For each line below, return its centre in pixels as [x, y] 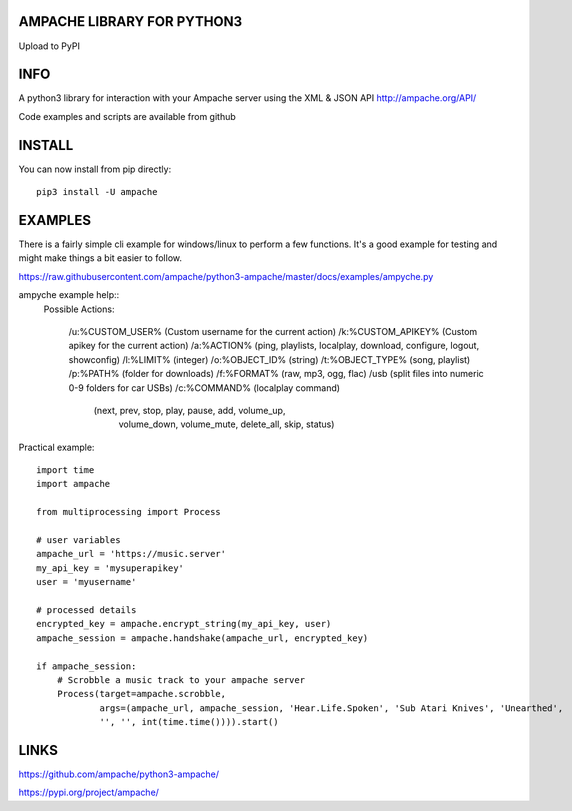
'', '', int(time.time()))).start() [189, 722]
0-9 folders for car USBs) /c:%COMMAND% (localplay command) [204, 387]
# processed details [86, 610]
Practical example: [56, 447]
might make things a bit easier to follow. [100, 258]
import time [65, 470]
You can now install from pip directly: [95, 169]
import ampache [73, 484]
